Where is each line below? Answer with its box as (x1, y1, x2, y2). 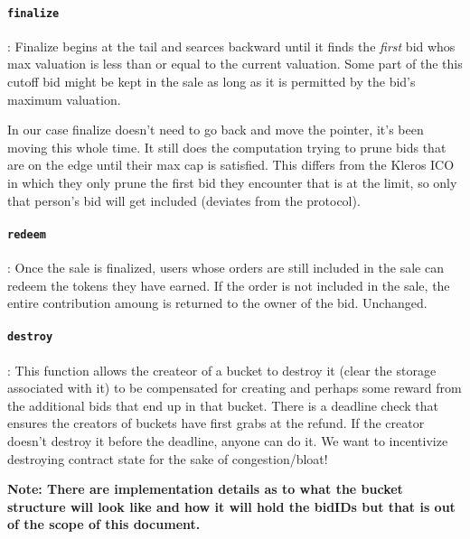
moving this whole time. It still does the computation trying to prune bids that (7, 137, 446, 156)
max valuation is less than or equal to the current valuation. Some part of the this (7, 54, 463, 73)
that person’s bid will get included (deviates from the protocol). (7, 191, 361, 209)
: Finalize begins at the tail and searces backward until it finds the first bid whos (7, 36, 456, 55)
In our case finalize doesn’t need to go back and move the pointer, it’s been (7, 120, 424, 139)
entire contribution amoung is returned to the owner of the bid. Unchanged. (7, 293, 428, 312)
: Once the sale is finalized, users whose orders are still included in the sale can (7, 258, 444, 277)
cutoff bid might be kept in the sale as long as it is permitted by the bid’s (7, 72, 416, 91)
